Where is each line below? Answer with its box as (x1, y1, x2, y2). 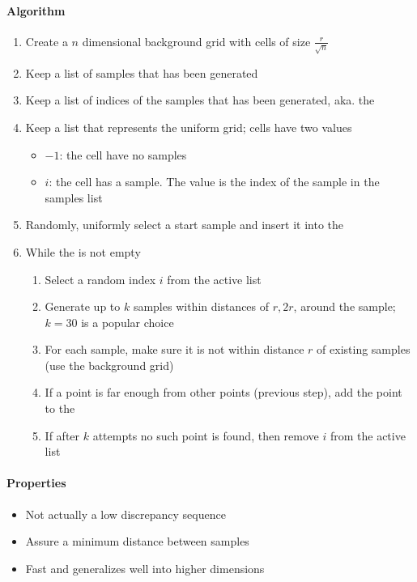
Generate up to (45, 298, 121, 315)
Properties (6, 474, 66, 491)
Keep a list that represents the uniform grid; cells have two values (25, 118, 352, 135)
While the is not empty (25, 243, 141, 260)
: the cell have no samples (59, 146, 187, 163)
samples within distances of (133, 298, 270, 315)
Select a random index (45, 270, 156, 287)
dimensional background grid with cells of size (82, 32, 311, 49)
